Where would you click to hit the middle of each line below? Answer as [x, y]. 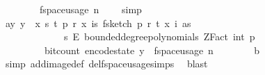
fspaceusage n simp [90, 9]
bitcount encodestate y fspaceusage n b [152, 50]
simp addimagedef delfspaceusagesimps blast [106, 64]
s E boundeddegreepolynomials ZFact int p [159, 36]
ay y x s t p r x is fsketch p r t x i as [98, 23]
